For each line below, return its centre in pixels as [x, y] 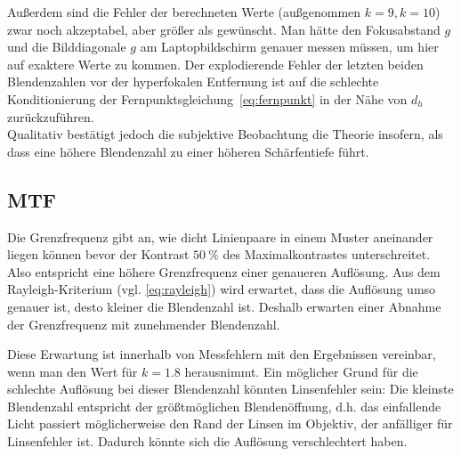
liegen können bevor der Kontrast [98, 254]
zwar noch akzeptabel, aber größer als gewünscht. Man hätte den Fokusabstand [224, 29]
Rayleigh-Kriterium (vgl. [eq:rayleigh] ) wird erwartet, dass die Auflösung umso [222, 289]
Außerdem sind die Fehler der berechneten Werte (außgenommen [184, 12]
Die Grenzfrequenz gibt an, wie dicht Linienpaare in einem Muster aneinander [220, 236]
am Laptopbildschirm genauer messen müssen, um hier [289, 47]
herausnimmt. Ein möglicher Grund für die [301, 371]
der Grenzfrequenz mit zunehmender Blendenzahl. [144, 324]
